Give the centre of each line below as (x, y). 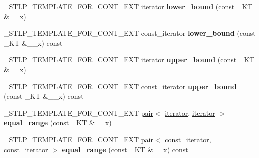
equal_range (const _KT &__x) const (125, 149)
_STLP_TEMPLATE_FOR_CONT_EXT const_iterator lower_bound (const (130, 33)
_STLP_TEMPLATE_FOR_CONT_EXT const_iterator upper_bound (120, 86)
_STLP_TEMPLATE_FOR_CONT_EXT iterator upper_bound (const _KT (129, 60)
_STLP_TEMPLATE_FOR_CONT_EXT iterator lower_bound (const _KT (128, 6)
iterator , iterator (190, 112)
